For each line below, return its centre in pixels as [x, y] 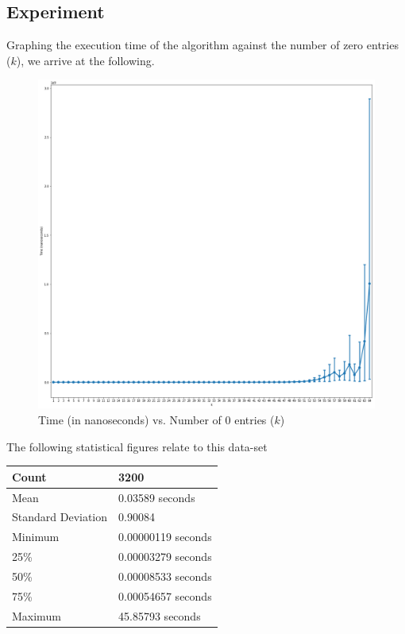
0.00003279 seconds [165, 557]
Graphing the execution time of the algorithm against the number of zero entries [202, 45]
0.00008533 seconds [165, 576]
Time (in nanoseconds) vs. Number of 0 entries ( [156, 420]
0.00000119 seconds [165, 537]
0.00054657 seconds [165, 595]
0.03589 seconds [157, 497]
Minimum [36, 537]
